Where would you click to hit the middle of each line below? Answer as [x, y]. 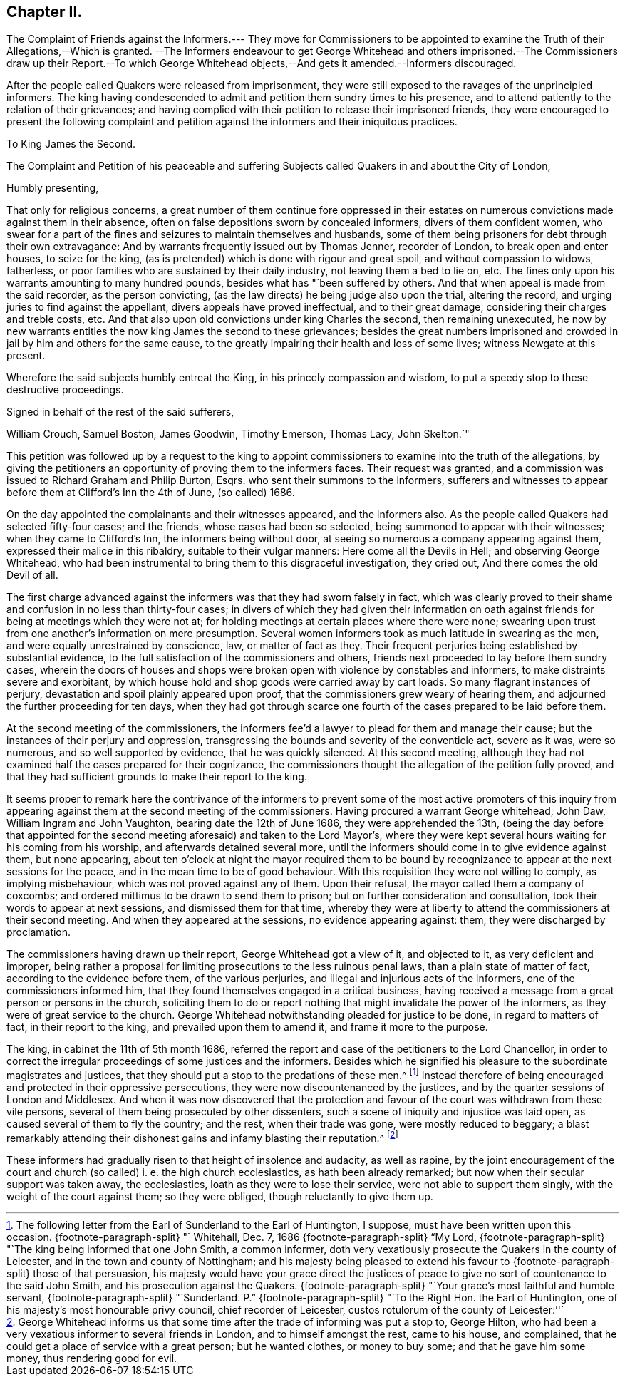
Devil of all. [32, 575]
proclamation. [39, 932]
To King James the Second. [71, 144]
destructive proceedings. [65, 390]
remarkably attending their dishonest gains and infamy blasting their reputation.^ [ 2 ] [202, 1137]
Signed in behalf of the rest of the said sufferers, [120, 412]
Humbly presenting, [53, 188]
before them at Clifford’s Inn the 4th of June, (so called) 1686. [151, 493]
